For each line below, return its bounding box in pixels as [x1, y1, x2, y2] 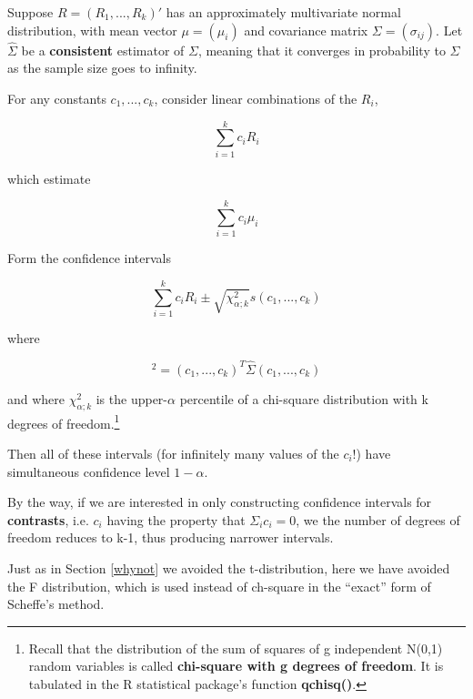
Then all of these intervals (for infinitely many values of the [7, 444, 339, 463]
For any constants [7, 89, 106, 107]
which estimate [7, 168, 91, 187]
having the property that [106, 510, 246, 529]
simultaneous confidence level [7, 461, 170, 481]
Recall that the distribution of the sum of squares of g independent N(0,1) [28, 638, 443, 657]
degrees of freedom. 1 [7, 410, 120, 432]
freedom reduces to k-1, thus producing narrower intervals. [7, 528, 334, 547]
